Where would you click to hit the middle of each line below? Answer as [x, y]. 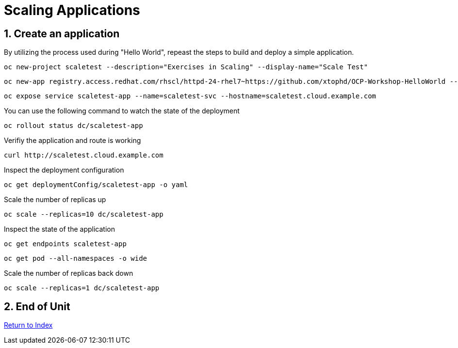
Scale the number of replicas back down [69, 273]
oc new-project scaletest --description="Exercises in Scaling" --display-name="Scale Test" [186, 67]
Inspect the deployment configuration [64, 170]
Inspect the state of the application [59, 229]
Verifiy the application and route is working [73, 141]
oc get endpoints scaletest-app [65, 244]
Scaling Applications [72, 10]
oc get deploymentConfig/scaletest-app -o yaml [96, 185]
